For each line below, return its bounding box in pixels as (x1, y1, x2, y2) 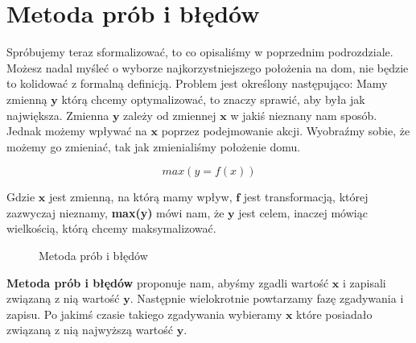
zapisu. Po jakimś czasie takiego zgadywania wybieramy (6, 305, 282, 322)
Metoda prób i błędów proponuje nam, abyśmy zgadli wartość (6, 274, 329, 291)
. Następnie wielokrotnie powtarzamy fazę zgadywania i (130, 290, 404, 307)
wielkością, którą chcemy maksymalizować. (6, 220, 216, 237)
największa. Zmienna (6, 106, 109, 123)
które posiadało (296, 305, 373, 322)
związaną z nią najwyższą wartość (6, 321, 174, 338)
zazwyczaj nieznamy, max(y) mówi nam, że (6, 204, 224, 221)
